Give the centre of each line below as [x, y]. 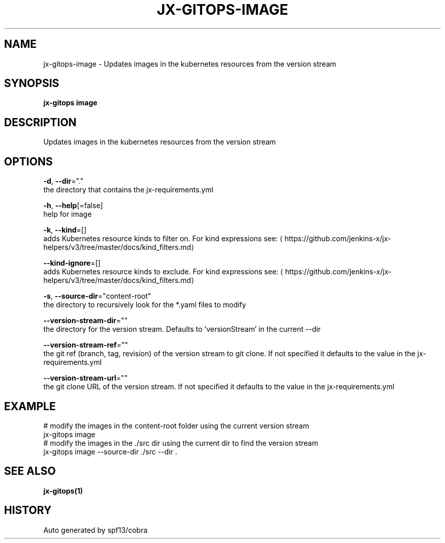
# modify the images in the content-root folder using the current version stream [176, 425]
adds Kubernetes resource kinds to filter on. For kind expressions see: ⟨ [163, 239]
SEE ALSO [30, 471]
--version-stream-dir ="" [86, 321]
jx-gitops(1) [63, 491]
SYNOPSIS [32, 83]
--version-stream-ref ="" [86, 345]
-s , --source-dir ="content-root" [97, 296]
